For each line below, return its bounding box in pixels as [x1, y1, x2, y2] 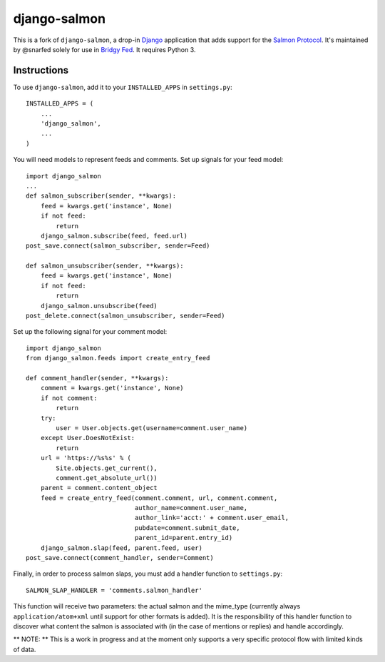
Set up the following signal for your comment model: [13, 327, 168, 336]
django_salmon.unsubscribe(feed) [40, 302, 158, 310]
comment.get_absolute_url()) [56, 474, 158, 482]
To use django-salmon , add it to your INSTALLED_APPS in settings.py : [13, 83, 233, 91]
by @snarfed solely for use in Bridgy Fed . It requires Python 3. [13, 45, 196, 54]
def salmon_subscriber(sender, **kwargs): [26, 192, 177, 200]
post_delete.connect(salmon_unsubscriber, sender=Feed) [26, 312, 225, 320]
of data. [13, 645, 36, 653]
